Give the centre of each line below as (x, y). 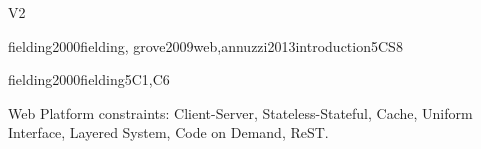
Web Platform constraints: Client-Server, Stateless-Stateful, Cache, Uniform (240, 112)
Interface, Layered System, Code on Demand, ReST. (168, 132)
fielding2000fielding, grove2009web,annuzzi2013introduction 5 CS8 (205, 45)
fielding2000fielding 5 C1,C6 (89, 79)
